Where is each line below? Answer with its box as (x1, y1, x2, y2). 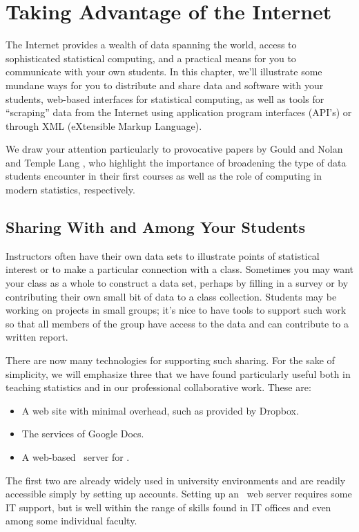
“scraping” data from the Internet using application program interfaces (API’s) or (6, 105, 352, 120)
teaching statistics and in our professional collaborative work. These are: (6, 380, 311, 395)
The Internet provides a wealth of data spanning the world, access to (6, 37, 297, 52)
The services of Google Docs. (21, 426, 144, 441)
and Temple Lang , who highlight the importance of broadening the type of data (6, 155, 347, 169)
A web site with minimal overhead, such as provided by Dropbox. (21, 403, 299, 417)
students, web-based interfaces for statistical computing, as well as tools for (6, 91, 324, 106)
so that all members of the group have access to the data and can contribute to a (6, 316, 349, 330)
